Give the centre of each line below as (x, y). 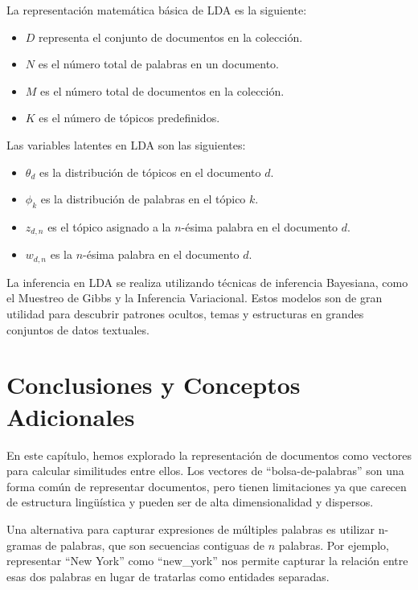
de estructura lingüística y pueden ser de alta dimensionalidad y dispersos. (190, 502)
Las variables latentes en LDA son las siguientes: (126, 144)
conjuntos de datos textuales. (78, 329)
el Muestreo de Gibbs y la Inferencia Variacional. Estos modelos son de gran (195, 298)
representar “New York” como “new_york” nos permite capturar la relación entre (207, 561)
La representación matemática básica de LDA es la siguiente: (157, 10)
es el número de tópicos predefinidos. (129, 118)
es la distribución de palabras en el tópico (143, 199)
